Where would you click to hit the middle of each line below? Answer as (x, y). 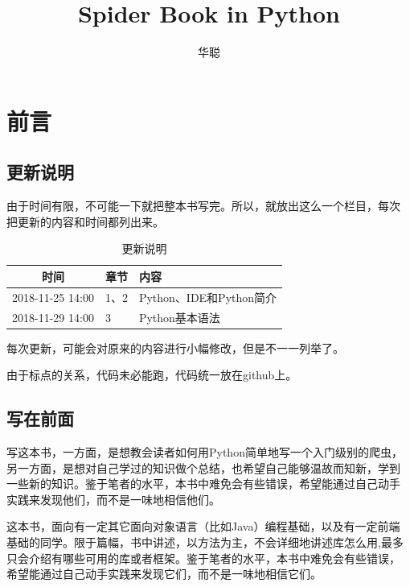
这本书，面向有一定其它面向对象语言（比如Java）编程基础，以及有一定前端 (203, 526)
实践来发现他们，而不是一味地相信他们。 (113, 499)
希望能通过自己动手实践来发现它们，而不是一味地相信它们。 (164, 574)
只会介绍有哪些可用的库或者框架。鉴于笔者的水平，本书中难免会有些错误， (203, 558)
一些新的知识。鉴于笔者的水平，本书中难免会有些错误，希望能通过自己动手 (203, 484)
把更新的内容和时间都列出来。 (85, 221)
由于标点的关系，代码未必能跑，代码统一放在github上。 (152, 375)
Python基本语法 (179, 317)
